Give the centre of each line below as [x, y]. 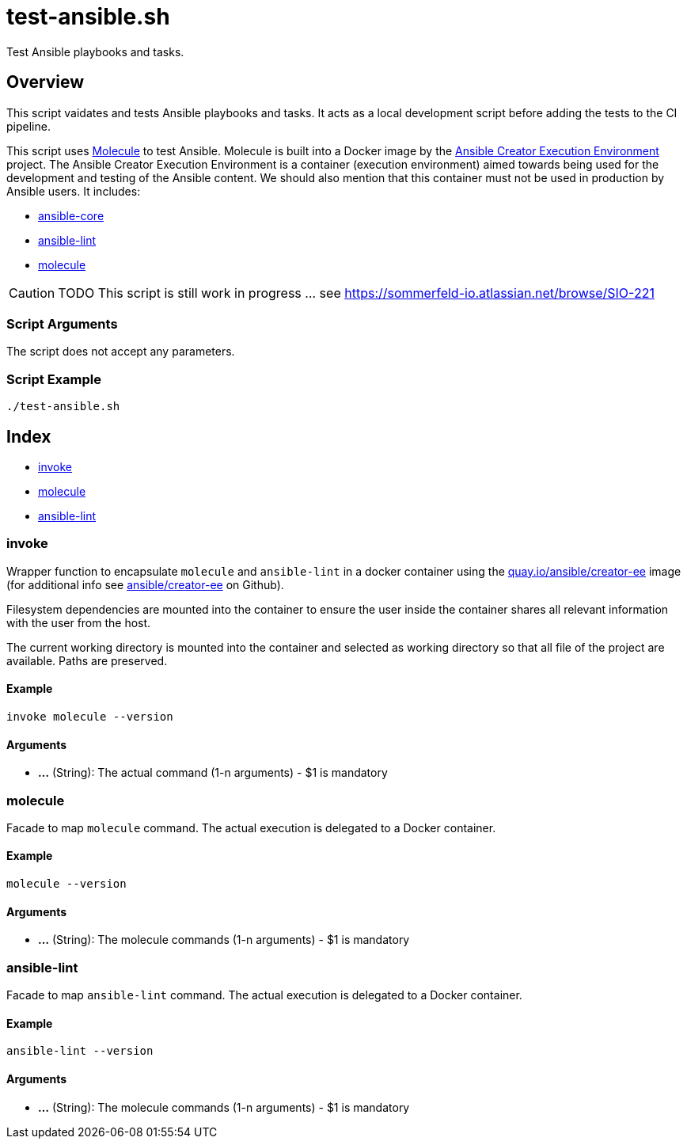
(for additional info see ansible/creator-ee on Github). [145, 584]
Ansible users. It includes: [74, 191]
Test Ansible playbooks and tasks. [95, 51]
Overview [46, 82]
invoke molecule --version [90, 716]
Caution [32, 293]
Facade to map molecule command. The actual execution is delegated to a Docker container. [251, 827]
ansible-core [71, 215]
